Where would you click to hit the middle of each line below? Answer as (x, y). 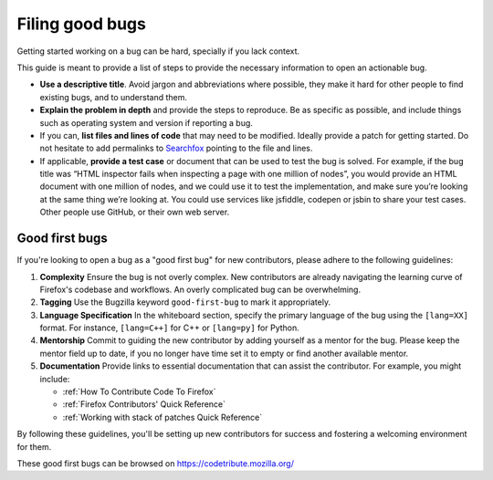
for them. (34, 446)
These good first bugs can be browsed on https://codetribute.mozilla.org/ (155, 464)
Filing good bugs (81, 24)
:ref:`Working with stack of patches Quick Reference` (163, 417)
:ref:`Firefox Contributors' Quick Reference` (144, 404)
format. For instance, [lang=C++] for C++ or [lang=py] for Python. (170, 328)
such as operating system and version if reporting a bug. (146, 122)
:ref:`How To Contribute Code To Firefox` (139, 391)
